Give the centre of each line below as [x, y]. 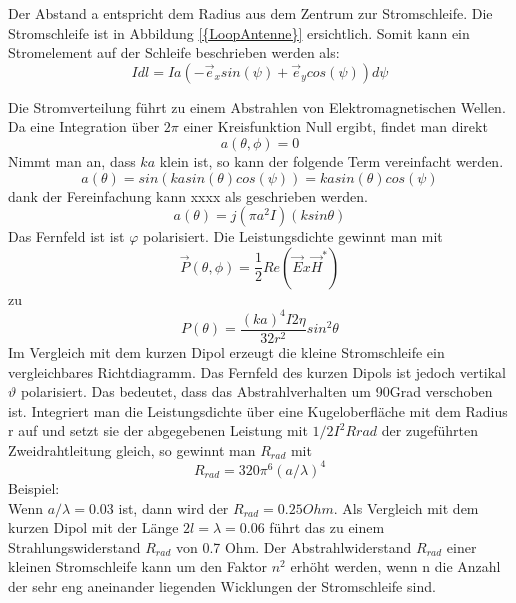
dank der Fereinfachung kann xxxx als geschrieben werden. [188, 195]
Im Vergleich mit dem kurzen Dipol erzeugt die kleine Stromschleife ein [226, 351]
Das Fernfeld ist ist [66, 236]
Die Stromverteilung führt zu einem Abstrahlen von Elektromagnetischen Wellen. [257, 106]
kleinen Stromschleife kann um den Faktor [137, 566]
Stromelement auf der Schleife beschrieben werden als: [174, 52]
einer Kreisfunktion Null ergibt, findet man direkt [335, 126]
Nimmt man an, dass [72, 160]
